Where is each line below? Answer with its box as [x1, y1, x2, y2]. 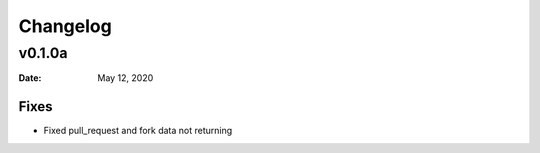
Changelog [18, 15, 112, 37]
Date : [18, 72, 42, 84]
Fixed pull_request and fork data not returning [43, 125, 233, 137]
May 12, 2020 [97, 72, 154, 84]
